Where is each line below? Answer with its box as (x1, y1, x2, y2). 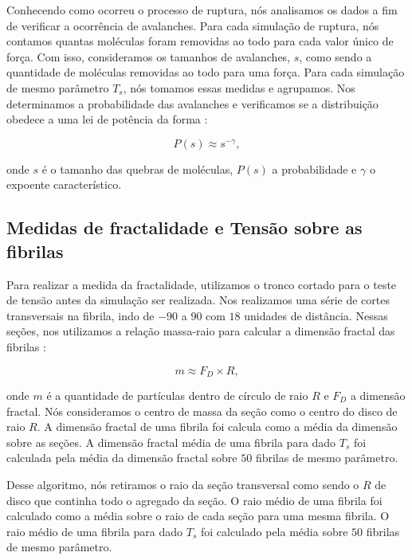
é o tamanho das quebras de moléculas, (41, 160, 233, 177)
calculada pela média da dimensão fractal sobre (6, 449, 237, 466)
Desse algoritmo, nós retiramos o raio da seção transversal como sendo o (6, 476, 359, 492)
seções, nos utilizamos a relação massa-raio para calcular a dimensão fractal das (6, 323, 395, 339)
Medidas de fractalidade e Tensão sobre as (6, 215, 363, 240)
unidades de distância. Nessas (244, 307, 388, 323)
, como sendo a (299, 48, 372, 65)
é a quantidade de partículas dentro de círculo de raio (46, 386, 308, 403)
